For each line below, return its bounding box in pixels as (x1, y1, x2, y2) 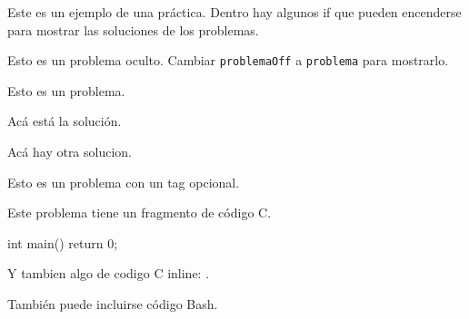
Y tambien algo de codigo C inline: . (7, 264, 210, 283)
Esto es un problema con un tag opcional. (7, 172, 240, 191)
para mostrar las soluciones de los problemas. (7, 20, 259, 39)
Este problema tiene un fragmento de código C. (7, 203, 272, 222)
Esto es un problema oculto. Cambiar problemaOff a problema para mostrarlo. (7, 51, 449, 70)
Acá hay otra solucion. (7, 142, 133, 161)
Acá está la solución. (7, 111, 122, 130)
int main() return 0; (7, 233, 118, 252)
